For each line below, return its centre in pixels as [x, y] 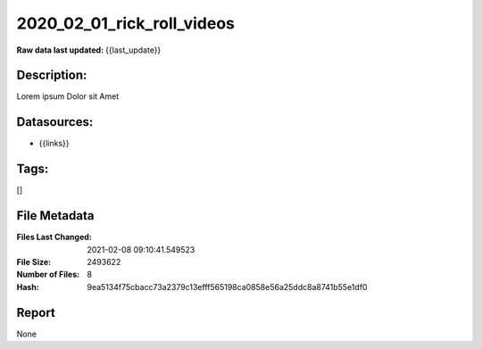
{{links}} [54, 144]
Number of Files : [48, 274]
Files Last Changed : [54, 237]
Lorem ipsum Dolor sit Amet [68, 96]
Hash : [28, 287]
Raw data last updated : [60, 50]
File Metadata [55, 216]
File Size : [34, 262]
